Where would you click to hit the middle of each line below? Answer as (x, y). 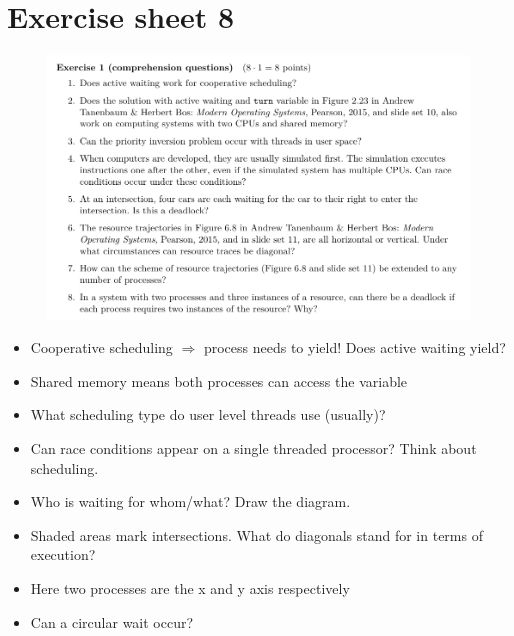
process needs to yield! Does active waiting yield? (354, 347)
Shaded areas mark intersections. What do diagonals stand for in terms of (256, 534)
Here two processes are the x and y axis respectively (190, 587)
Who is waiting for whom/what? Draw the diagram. (190, 501)
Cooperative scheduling (101, 347)
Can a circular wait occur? (112, 621)
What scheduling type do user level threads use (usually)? (208, 414)
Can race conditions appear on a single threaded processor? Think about (253, 447)
